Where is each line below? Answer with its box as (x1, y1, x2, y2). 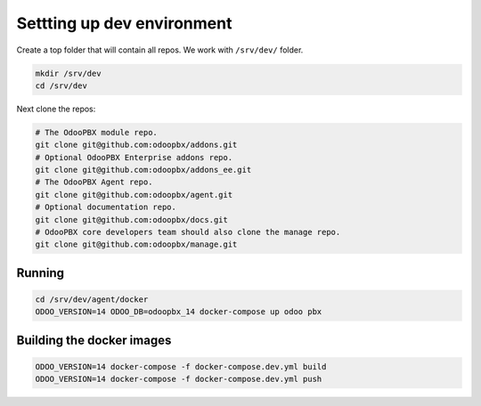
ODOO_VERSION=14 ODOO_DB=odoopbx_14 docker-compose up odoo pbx (35, 307, 322, 317)
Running (16, 265, 65, 280)
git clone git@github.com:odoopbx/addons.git (35, 140, 238, 150)
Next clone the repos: (16, 103, 96, 114)
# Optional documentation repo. (35, 202, 177, 213)
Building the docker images (16, 332, 172, 347)
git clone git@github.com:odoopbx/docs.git (35, 215, 229, 224)
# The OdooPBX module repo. (35, 127, 158, 137)
